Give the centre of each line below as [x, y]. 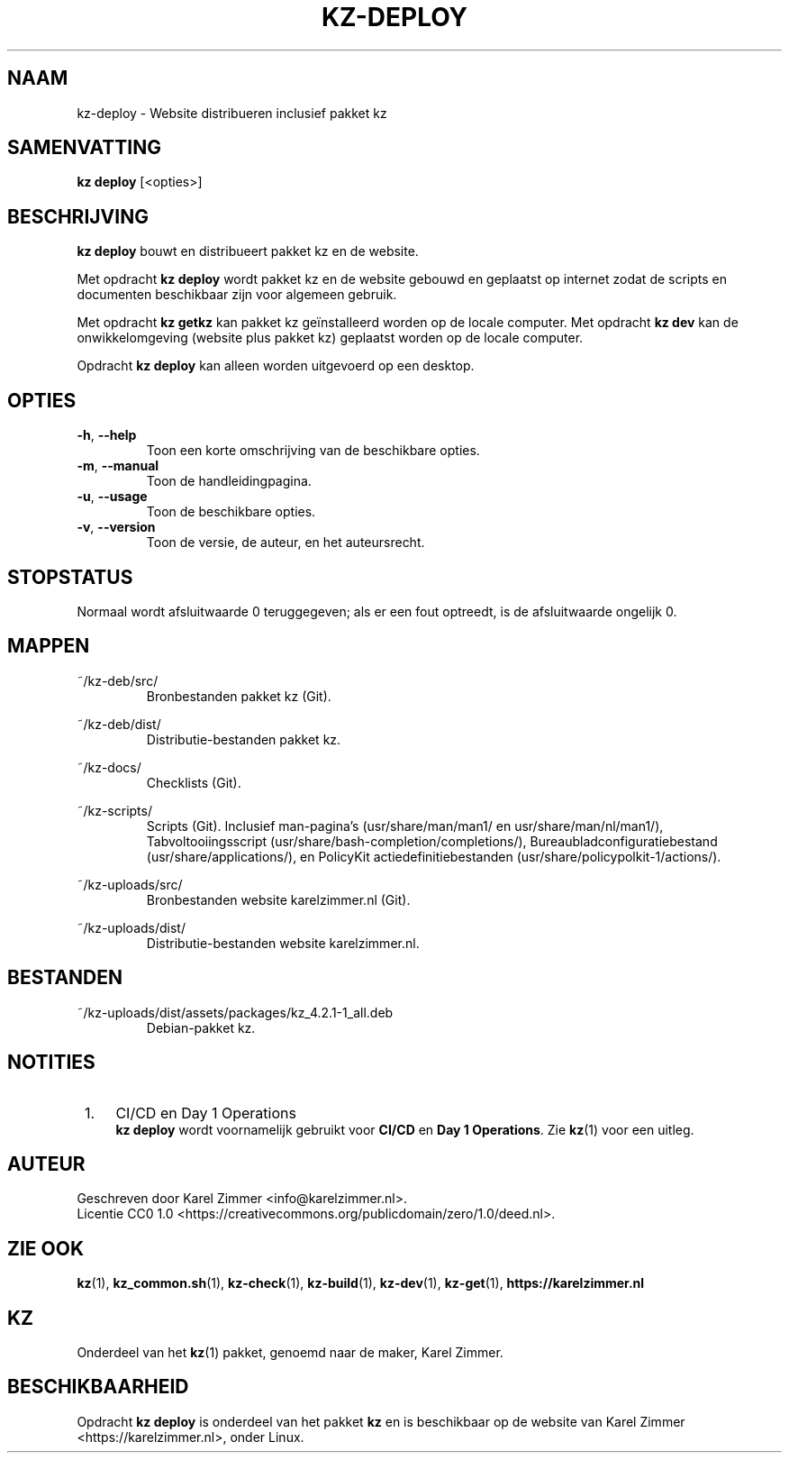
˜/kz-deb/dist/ [119, 724]
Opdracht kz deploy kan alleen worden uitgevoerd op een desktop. [276, 366]
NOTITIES [51, 1063]
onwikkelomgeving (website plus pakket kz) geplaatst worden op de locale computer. [330, 338]
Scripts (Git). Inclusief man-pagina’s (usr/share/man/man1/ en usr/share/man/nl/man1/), [405, 826]
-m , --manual [118, 466]
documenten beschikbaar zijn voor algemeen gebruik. [237, 295]
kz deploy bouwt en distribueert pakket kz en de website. [248, 251]
